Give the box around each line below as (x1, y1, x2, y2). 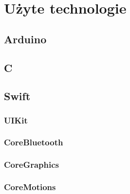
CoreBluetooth (4, 136, 63, 148)
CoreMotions (4, 181, 56, 193)
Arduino (4, 31, 47, 46)
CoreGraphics (4, 159, 59, 171)
